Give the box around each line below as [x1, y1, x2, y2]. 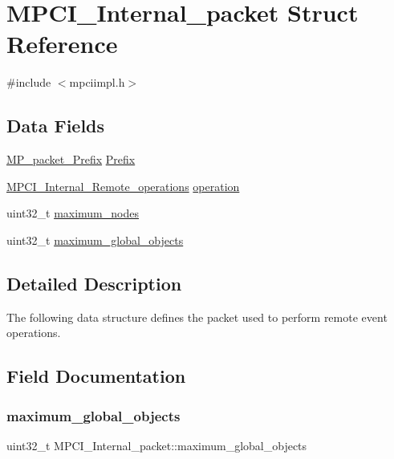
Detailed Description [6, 270, 182, 295]
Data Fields [6, 113, 105, 138]
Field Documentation [6, 364, 186, 388]
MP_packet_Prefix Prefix [6, 151, 136, 168]
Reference [6, 27, 118, 60]
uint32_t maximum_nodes [6, 205, 139, 221]
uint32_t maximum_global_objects [6, 231, 184, 248]
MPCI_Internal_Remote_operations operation [6, 177, 240, 194]
